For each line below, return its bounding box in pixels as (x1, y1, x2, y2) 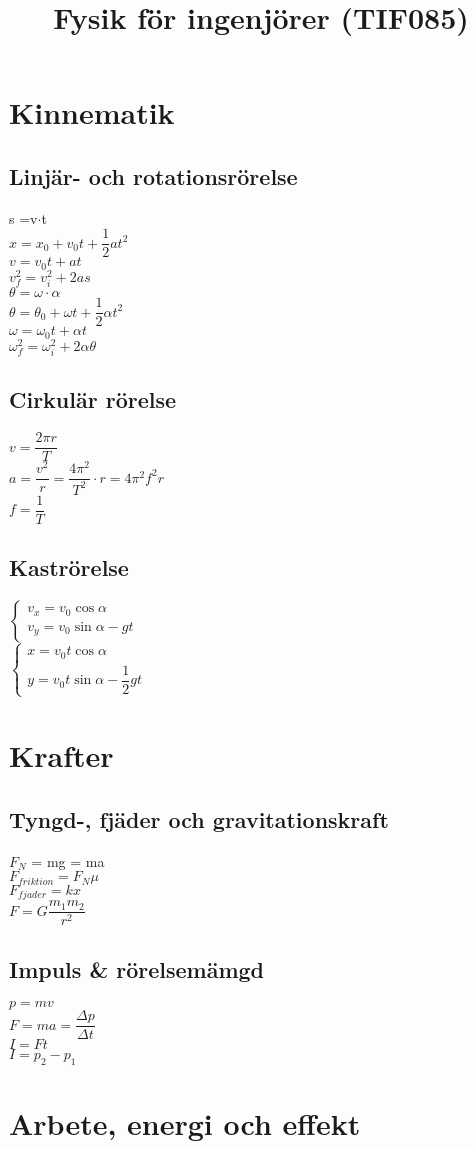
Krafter (9, 735, 114, 776)
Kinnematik (9, 92, 175, 133)
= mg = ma (31, 850, 105, 871)
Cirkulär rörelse (9, 384, 177, 415)
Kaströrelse (9, 552, 129, 583)
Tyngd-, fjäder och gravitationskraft (9, 803, 389, 834)
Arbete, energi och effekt (9, 1103, 361, 1144)
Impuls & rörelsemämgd (9, 953, 265, 984)
